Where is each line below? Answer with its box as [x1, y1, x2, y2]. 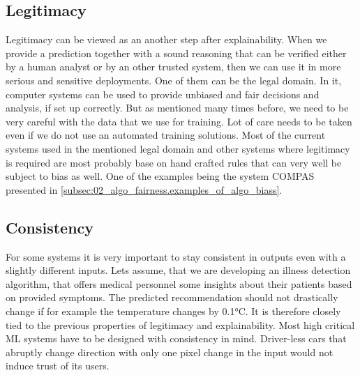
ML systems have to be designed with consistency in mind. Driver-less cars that [6, 331, 347, 346]
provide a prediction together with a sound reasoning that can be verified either [6, 45, 347, 60]
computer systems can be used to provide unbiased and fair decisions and [6, 86, 320, 101]
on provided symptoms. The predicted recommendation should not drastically [6, 290, 338, 305]
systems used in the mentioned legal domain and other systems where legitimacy [6, 141, 350, 155]
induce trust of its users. [6, 358, 110, 373]
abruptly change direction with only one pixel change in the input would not [6, 344, 333, 359]
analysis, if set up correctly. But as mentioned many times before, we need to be [6, 100, 349, 115]
